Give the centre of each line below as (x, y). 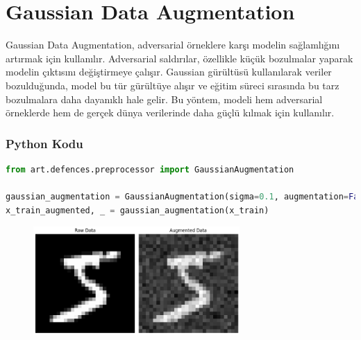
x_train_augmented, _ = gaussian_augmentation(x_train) (137, 210)
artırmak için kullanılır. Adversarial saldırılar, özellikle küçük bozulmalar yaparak (179, 58)
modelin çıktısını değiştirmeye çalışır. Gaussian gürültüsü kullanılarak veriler (169, 72)
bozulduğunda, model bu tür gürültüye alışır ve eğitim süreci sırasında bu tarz (173, 85)
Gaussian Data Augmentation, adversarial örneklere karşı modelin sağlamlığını (173, 45)
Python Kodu (44, 143)
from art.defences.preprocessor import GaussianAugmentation (150, 169)
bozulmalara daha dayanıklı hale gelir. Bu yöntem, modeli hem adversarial (164, 99)
